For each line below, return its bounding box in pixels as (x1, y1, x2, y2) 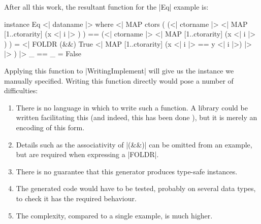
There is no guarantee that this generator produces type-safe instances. (16, 166, 238, 176)
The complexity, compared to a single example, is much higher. (16, 210, 213, 220)
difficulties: (4, 85, 38, 96)
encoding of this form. (16, 122, 85, 132)
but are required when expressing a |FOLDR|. (16, 149, 159, 160)
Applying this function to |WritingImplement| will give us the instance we (4, 65, 234, 76)
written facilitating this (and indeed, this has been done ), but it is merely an (16, 112, 257, 123)
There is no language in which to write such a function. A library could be (16, 102, 248, 113)
